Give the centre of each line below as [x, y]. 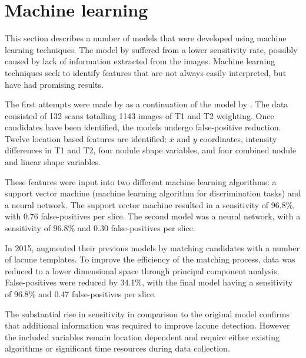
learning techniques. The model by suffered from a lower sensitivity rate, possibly [151, 49]
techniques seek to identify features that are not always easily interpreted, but [146, 72]
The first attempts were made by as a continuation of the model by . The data [147, 104]
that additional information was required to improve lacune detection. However [147, 325]
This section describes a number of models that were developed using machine [146, 38]
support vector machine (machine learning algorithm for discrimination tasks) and [153, 193]
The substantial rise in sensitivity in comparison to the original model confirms [147, 313]
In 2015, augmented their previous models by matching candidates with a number [152, 247]
